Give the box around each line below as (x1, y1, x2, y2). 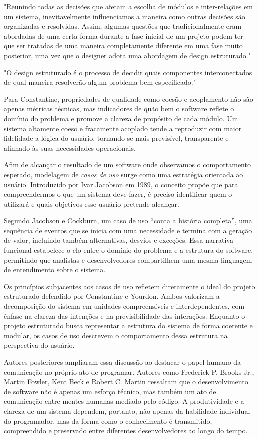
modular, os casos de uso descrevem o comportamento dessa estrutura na (4, 330, 228, 340)
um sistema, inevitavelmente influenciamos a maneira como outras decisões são (4, 11, 245, 21)
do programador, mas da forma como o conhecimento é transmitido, (4, 415, 212, 426)
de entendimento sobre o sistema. (4, 264, 106, 275)
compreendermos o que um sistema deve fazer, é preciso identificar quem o (4, 189, 232, 199)
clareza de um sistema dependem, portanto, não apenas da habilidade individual (4, 405, 250, 416)
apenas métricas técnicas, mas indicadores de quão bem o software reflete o (4, 103, 234, 114)
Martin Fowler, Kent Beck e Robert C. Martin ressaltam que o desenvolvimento (4, 376, 248, 387)
